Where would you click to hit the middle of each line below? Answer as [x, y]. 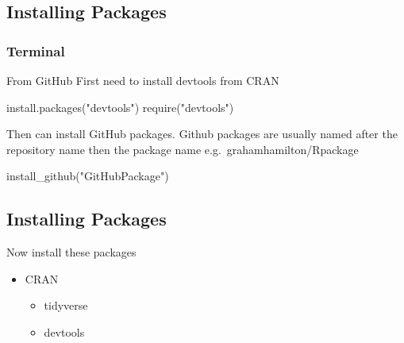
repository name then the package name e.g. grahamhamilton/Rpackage [183, 149]
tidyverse [66, 305]
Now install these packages [71, 252]
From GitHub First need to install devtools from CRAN [143, 80]
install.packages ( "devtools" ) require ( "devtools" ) [120, 107]
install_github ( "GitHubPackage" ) [88, 176]
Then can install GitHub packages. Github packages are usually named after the [202, 134]
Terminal [36, 50]
